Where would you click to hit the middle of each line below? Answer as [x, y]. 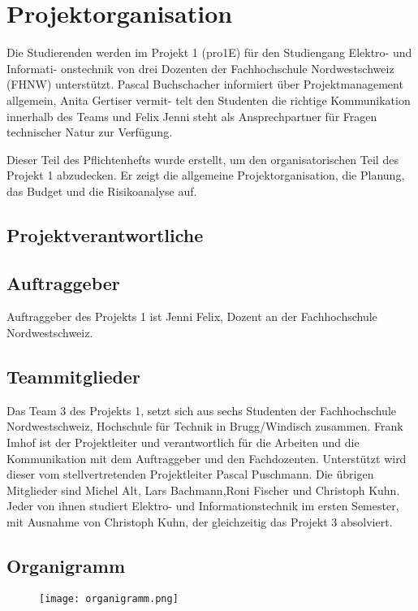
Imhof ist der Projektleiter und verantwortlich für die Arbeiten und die [183, 442]
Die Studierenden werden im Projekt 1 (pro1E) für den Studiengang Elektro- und [209, 52]
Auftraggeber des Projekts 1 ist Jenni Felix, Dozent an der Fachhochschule [192, 316]
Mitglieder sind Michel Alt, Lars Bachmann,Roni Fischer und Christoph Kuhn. [203, 490]
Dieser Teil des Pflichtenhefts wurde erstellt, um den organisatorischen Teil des [203, 159]
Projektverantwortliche [105, 234]
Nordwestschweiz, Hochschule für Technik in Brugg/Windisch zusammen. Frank [205, 426]
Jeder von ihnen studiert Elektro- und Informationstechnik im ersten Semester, [203, 506]
